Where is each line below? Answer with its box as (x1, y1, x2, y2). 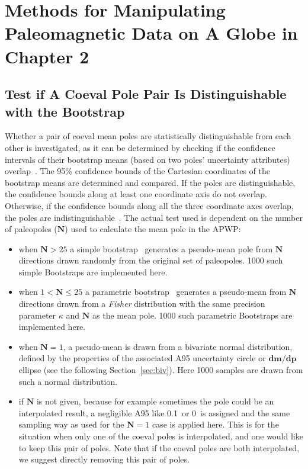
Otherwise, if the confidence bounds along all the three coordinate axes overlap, (5, 199, 294, 211)
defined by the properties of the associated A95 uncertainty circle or (18, 352, 266, 364)
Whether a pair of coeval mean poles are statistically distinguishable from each (5, 130, 291, 142)
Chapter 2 (5, 44, 89, 68)
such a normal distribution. (18, 375, 118, 387)
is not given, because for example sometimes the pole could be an (36, 395, 274, 407)
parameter (18, 309, 56, 321)
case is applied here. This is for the (152, 418, 279, 431)
